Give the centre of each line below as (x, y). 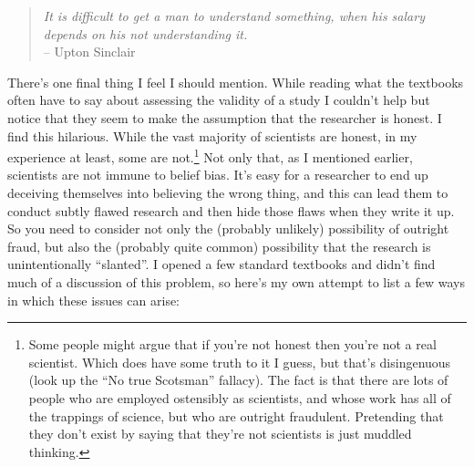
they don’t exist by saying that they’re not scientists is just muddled (220, 434)
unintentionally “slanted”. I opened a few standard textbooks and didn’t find (222, 264)
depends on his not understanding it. (145, 33)
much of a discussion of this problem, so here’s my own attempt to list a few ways (236, 281)
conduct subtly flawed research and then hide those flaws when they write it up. (231, 210)
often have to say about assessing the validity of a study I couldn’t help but (219, 100)
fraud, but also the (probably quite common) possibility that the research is (219, 246)
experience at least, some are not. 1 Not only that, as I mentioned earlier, (210, 156)
